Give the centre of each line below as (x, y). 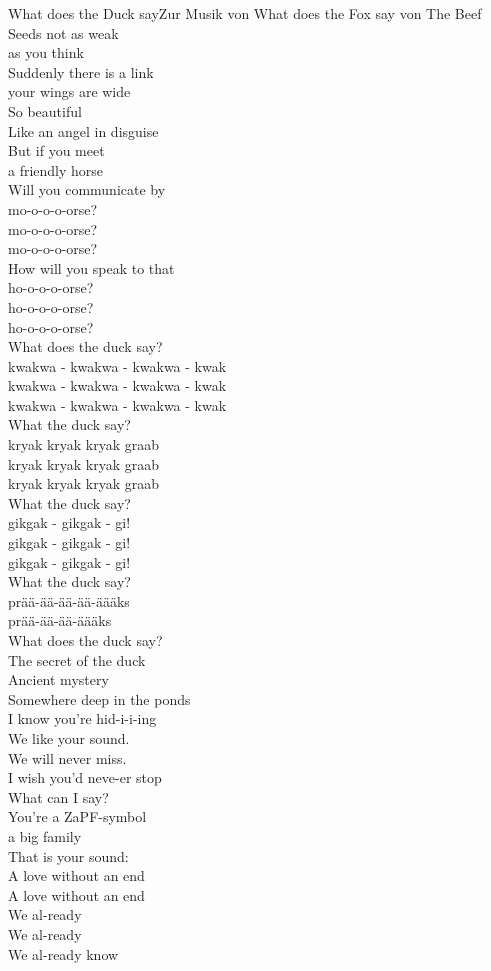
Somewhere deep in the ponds (99, 698)
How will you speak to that (91, 267)
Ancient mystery (58, 679)
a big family (45, 835)
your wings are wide (69, 91)
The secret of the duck (77, 659)
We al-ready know (63, 953)
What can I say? (58, 796)
